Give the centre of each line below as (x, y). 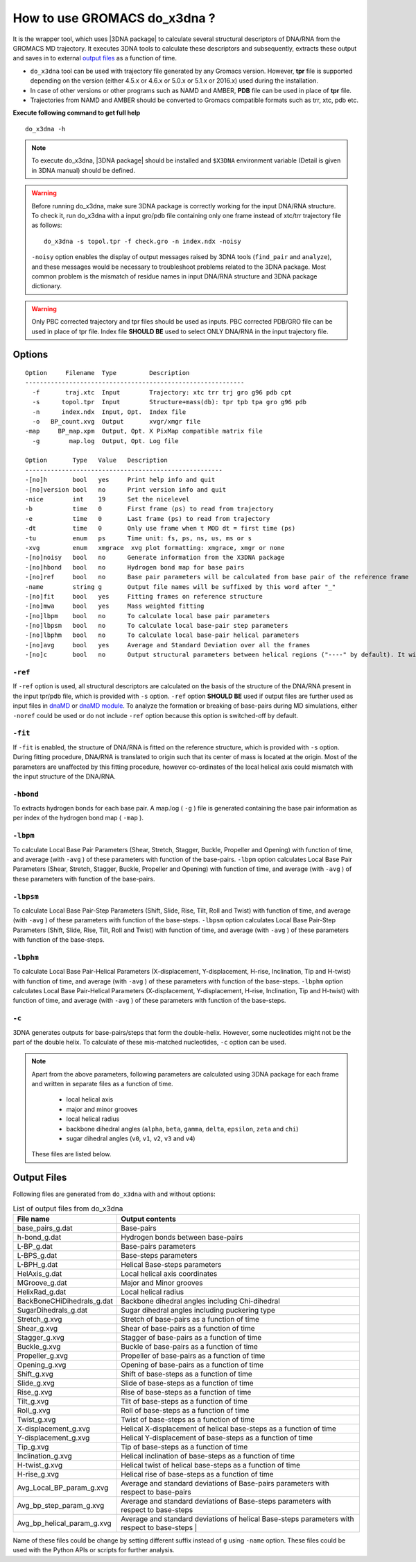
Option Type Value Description (96, 460)
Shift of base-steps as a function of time (186, 1374)
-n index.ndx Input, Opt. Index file (109, 412)
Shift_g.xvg (35, 1374)
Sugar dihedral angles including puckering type (198, 1311)
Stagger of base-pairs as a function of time (191, 1338)
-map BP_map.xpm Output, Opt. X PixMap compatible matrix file (144, 431)
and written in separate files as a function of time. (102, 1084)
